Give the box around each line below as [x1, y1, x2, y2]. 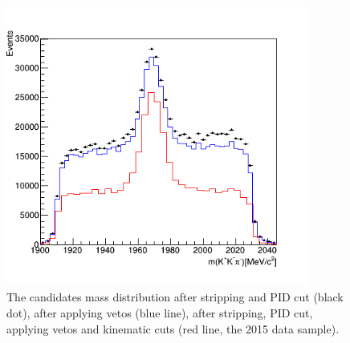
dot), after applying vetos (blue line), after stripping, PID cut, [6, 305, 313, 321]
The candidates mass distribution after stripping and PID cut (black [6, 289, 344, 305]
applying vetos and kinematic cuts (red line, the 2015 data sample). [6, 320, 340, 337]
